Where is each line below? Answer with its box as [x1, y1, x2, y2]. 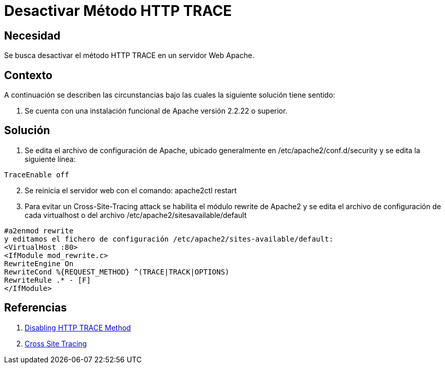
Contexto [4, 68, 52, 82]
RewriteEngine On [4, 259, 73, 268]
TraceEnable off [4, 170, 69, 179]
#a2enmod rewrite [4, 226, 73, 235]
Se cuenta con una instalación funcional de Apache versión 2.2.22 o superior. [25, 106, 288, 116]
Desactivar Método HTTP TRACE [4, 2, 232, 20]
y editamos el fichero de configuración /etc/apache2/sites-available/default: [4, 234, 333, 243]
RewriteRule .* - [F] [4, 275, 91, 284]
